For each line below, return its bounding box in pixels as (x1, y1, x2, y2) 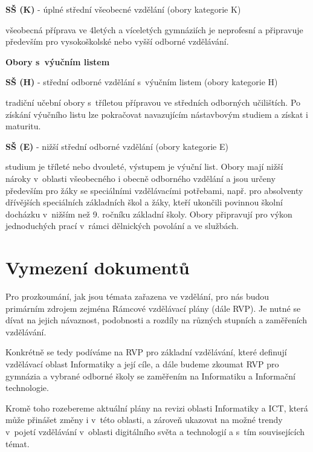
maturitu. (5, 120, 41, 132)
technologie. (5, 381, 49, 394)
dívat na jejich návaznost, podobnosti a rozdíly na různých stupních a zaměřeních (5, 314, 307, 326)
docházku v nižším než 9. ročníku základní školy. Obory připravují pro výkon (5, 207, 292, 220)
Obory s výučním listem (5, 55, 110, 68)
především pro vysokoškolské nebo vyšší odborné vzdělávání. (5, 35, 229, 48)
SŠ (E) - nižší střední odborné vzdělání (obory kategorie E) (5, 140, 228, 152)
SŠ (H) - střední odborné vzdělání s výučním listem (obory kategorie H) (5, 76, 278, 88)
